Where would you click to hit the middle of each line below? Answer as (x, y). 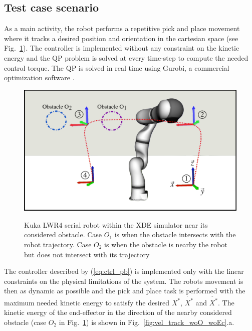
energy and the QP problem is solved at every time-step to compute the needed (126, 57)
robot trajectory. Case (58, 244)
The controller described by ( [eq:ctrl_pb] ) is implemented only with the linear (124, 271)
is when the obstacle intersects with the (175, 234)
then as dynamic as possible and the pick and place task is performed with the (125, 291)
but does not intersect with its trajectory (87, 254)
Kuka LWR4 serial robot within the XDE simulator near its (116, 224)
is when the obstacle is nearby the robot (166, 244)
